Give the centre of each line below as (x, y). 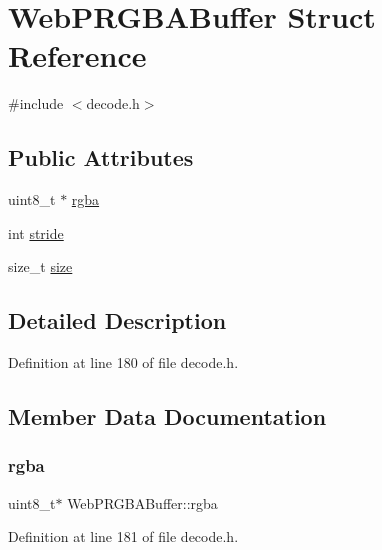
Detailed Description (117, 320)
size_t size (40, 266)
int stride (36, 232)
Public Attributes (101, 157)
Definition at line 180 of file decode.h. (123, 362)
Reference (77, 55)
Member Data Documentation (167, 416)
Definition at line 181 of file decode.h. (123, 536)
